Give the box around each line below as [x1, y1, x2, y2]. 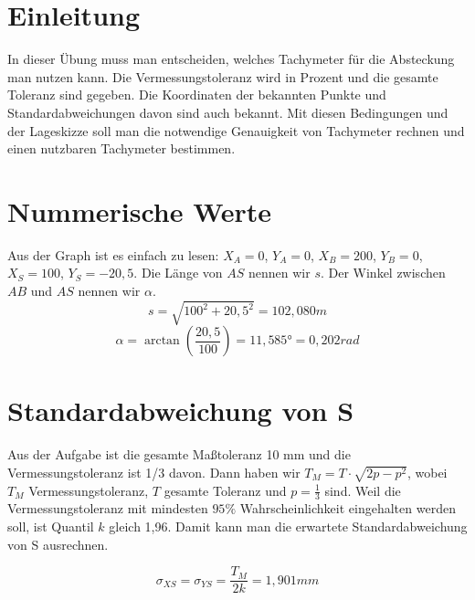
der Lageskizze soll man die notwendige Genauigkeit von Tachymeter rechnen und [7, 121, 465, 140]
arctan [143, 334, 180, 348]
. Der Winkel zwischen [320, 263, 446, 282]
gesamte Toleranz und [164, 480, 287, 500]
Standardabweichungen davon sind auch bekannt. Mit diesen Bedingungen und [7, 102, 449, 121]
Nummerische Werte [7, 192, 272, 229]
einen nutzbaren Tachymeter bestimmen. [7, 139, 236, 158]
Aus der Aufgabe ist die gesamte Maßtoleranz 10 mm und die [7, 445, 351, 464]
